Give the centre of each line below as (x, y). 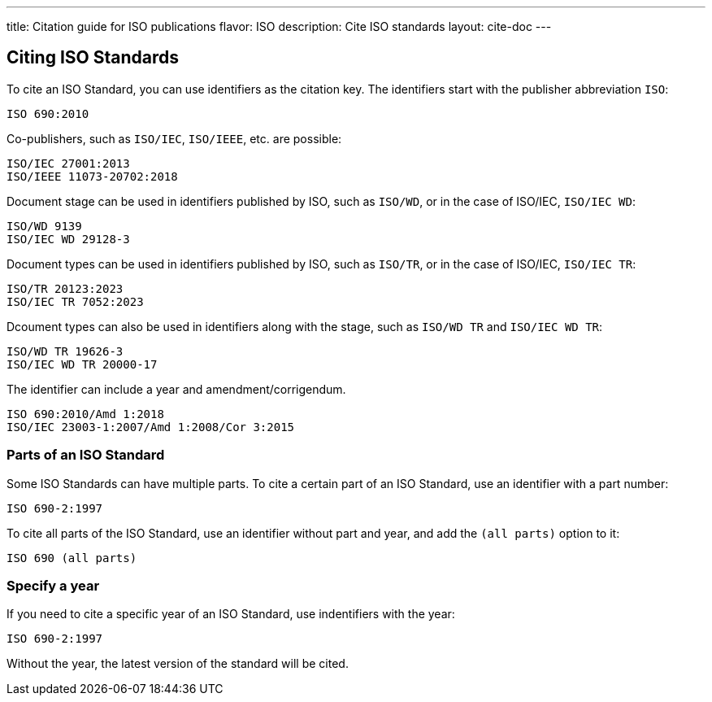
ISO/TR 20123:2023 (65, 288)
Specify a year (53, 585)
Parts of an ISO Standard (86, 455)
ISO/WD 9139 (44, 226)
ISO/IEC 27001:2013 (68, 163)
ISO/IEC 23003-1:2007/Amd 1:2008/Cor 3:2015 (151, 427)
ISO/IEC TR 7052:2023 (75, 301)
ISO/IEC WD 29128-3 (68, 239)
